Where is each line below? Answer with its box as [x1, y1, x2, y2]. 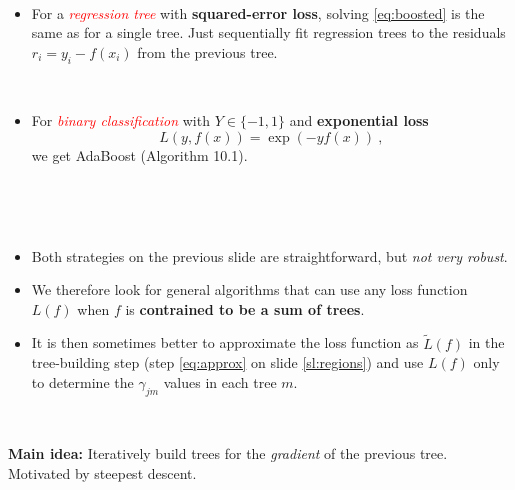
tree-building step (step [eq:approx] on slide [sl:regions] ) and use [31, 352, 424, 373]
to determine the [31, 371, 134, 392]
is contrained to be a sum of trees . [125, 298, 365, 319]
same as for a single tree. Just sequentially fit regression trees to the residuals [31, 22, 506, 43]
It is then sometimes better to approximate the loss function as [31, 332, 419, 353]
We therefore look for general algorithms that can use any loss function [31, 279, 468, 300]
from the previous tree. [137, 41, 278, 62]
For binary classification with [31, 110, 210, 131]
